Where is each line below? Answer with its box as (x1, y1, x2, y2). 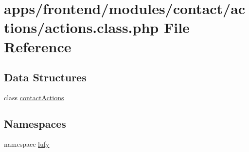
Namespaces (4, 116, 66, 131)
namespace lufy (4, 138, 50, 149)
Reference (4, 36, 71, 56)
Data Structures (4, 70, 87, 85)
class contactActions (4, 92, 64, 102)
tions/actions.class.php (4, 17, 159, 37)
